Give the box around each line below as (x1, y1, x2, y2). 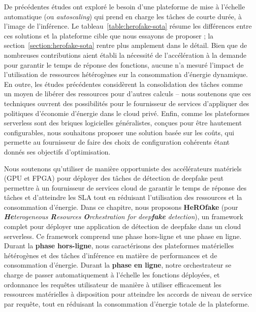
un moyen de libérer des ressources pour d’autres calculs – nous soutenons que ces (4, 88, 251, 99)
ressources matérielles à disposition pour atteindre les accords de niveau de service (4, 289, 252, 299)
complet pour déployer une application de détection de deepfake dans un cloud (4, 221, 241, 232)
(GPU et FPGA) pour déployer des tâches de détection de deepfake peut (4, 173, 224, 183)
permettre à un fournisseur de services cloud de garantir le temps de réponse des (4, 182, 247, 193)
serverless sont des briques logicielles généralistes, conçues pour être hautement (4, 117, 242, 128)
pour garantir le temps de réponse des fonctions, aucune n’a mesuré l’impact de (4, 59, 244, 70)
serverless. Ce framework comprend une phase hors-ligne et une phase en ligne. (4, 231, 242, 241)
